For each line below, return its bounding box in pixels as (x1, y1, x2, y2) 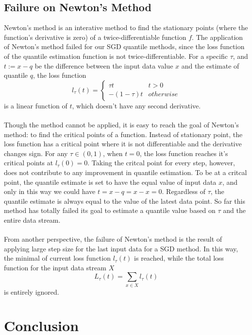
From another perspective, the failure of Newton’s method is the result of (4, 234, 222, 244)
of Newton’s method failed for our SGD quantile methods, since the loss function (4, 41, 245, 52)
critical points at (4, 158, 53, 168)
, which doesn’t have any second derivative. (72, 100, 201, 110)
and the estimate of (181, 60, 239, 71)
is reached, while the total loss (134, 253, 224, 263)
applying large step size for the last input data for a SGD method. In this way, (4, 243, 238, 253)
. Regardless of (162, 186, 205, 196)
